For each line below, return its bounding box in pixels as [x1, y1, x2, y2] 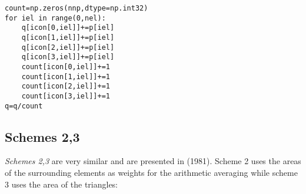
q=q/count [5, 101, 43, 110]
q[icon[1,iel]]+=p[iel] [21, 33, 115, 42]
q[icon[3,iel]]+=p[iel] [21, 53, 115, 62]
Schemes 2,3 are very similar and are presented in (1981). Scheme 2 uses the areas [5, 155, 301, 167]
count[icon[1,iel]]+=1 [21, 72, 110, 81]
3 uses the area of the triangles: [5, 178, 118, 190]
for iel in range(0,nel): [5, 13, 106, 22]
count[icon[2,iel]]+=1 [21, 82, 110, 91]
